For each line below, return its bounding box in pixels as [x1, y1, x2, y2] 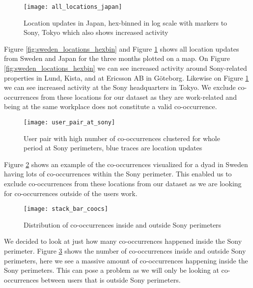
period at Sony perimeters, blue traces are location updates [24, 143, 202, 153]
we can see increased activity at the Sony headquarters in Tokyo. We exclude [4, 82, 236, 92]
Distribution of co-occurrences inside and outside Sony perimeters [24, 219, 222, 230]
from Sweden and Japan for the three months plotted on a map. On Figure [4, 53, 230, 63]
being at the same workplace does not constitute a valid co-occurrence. [4, 101, 217, 112]
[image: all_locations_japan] [24, 3, 122, 10]
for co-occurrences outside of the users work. [4, 188, 138, 198]
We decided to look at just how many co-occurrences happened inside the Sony [4, 236, 242, 246]
